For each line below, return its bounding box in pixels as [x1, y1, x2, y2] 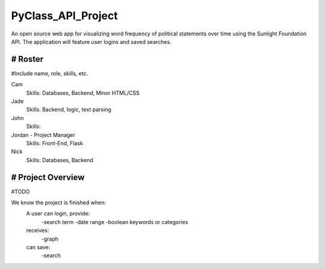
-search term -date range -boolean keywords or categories [41, 218, 188, 225]
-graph [41, 235, 59, 243]
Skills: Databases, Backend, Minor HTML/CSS [26, 89, 140, 96]
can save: [26, 244, 51, 250]
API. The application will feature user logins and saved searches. [11, 38, 172, 45]
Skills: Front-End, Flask [26, 139, 84, 147]
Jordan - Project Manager [11, 131, 75, 138]
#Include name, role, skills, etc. [11, 70, 88, 77]
